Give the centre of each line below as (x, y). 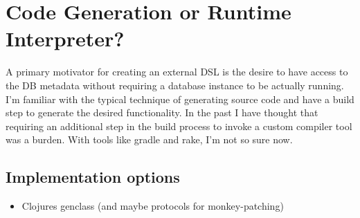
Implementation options (93, 177)
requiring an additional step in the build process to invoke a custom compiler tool (179, 126)
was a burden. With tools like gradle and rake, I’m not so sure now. (149, 139)
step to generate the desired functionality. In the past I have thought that (162, 112)
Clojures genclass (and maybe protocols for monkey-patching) (153, 206)
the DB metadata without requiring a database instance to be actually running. (175, 85)
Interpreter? (65, 38)
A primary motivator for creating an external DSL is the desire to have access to (177, 72)
